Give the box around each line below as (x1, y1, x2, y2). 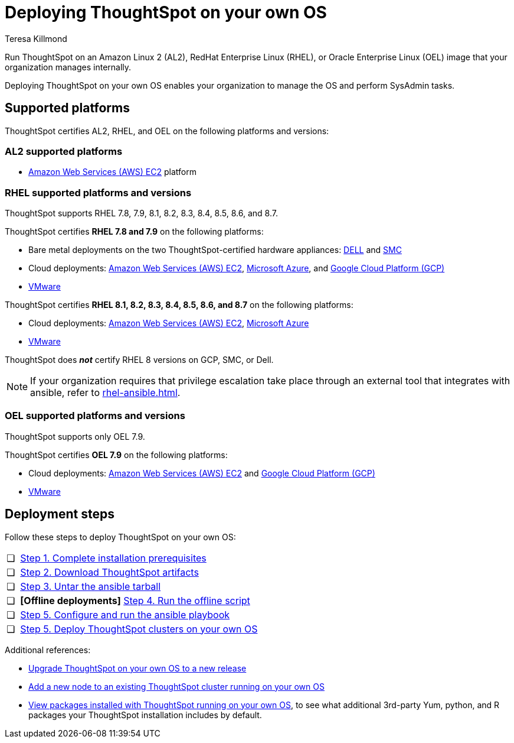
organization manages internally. (5, 61, 132, 72)
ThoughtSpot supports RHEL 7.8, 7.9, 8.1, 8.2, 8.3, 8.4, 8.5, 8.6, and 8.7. (5, 208, 278, 219)
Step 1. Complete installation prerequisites (20, 551, 207, 564)
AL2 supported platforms (5, 145, 123, 157)
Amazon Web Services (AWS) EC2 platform (28, 167, 197, 177)
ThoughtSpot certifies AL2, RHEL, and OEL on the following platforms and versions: (5, 125, 329, 136)
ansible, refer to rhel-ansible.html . (30, 387, 181, 399)
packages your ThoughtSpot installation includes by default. (28, 709, 262, 720)
